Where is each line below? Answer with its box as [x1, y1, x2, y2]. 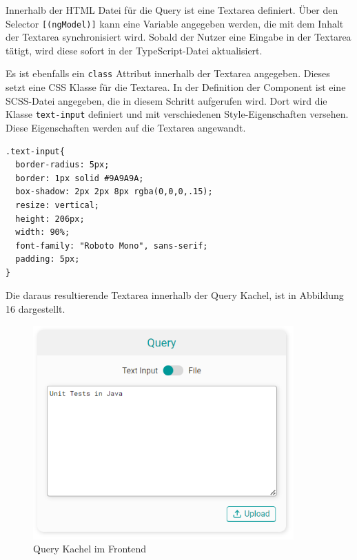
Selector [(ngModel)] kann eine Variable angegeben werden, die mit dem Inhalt [6, 16, 344, 30]
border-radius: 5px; [15, 160, 110, 170]
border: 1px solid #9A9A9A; [15, 173, 144, 183]
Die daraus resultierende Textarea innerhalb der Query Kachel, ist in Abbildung [6, 288, 344, 302]
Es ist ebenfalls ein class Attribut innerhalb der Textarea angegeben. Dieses [6, 66, 330, 81]
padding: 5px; [15, 254, 80, 265]
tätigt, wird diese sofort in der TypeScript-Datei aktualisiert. [6, 43, 263, 57]
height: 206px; [15, 214, 85, 224]
